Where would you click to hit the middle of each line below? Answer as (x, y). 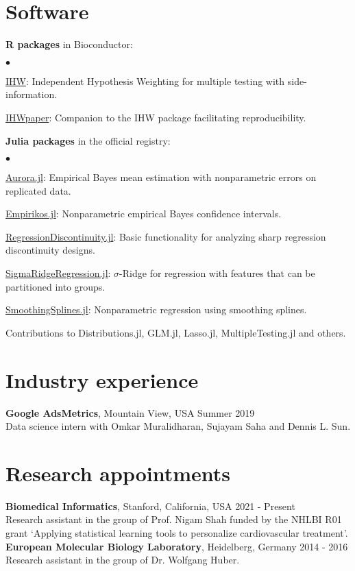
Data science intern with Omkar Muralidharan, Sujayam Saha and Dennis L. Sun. (178, 426)
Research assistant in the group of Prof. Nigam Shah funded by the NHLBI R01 (174, 519)
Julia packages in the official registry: (88, 140)
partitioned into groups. (56, 286)
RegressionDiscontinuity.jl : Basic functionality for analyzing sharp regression (166, 236)
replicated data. (38, 190)
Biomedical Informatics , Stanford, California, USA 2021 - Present (150, 506)
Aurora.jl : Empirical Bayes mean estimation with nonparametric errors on (161, 177)
